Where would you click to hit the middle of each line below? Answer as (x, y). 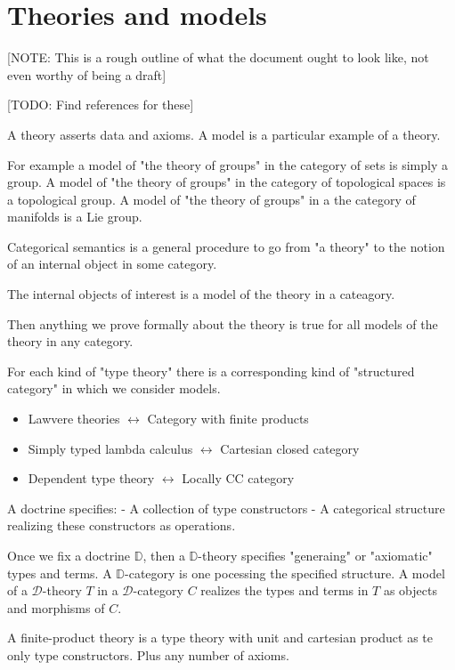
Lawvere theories (74, 419)
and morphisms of (56, 607)
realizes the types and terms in (284, 590)
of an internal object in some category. (112, 264)
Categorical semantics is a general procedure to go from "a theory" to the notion (226, 246)
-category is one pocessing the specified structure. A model (285, 573)
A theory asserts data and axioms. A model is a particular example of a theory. (224, 134)
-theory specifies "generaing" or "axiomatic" (315, 555)
